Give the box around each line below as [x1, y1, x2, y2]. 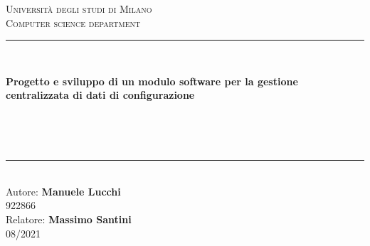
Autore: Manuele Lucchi [6, 183, 121, 198]
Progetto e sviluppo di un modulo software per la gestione [6, 73, 298, 88]
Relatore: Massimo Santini [6, 211, 132, 226]
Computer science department [6, 15, 141, 30]
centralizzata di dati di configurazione [6, 87, 195, 102]
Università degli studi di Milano [6, 1, 152, 16]
